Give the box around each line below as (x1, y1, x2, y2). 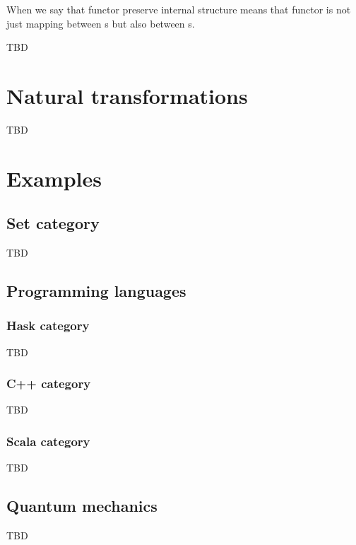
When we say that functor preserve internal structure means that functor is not (6, 2, 351, 16)
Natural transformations (6, 81, 248, 110)
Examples (6, 163, 102, 192)
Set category (6, 212, 100, 234)
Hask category (6, 317, 90, 334)
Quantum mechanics (6, 495, 158, 517)
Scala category (6, 433, 90, 450)
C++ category (6, 375, 91, 392)
